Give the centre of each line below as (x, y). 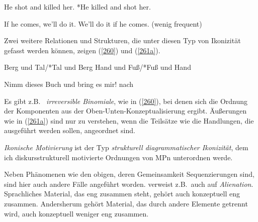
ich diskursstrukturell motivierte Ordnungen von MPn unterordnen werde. (118, 157)
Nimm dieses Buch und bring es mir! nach (69, 84)
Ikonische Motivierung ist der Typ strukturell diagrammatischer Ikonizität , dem (126, 147)
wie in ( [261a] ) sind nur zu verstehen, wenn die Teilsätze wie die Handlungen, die (129, 120)
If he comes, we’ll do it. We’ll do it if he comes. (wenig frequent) (103, 23)
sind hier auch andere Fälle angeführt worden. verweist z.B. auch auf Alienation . (129, 184)
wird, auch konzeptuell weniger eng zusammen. (76, 213)
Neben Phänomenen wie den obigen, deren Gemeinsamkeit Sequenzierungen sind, (129, 174)
